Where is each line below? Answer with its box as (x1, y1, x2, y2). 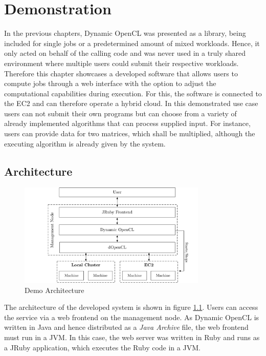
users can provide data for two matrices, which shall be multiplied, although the (4, 128, 255, 139)
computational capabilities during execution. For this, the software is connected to (4, 88, 262, 98)
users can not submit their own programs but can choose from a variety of (4, 108, 237, 118)
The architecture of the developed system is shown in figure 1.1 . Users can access (4, 302, 258, 312)
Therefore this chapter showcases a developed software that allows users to (4, 68, 238, 78)
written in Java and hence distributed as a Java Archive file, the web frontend (4, 322, 249, 332)
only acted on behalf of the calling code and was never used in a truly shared (4, 48, 246, 58)
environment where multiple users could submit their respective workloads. (4, 57, 239, 68)
